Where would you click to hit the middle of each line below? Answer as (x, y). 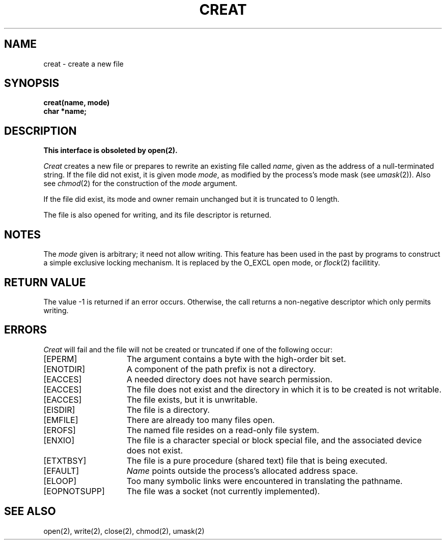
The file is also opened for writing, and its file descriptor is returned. (157, 215)
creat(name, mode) (77, 103)
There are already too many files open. (201, 420)
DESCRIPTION (40, 131)
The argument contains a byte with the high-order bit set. (236, 359)
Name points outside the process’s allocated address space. (242, 471)
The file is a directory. (168, 410)
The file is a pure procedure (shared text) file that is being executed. (257, 460)
